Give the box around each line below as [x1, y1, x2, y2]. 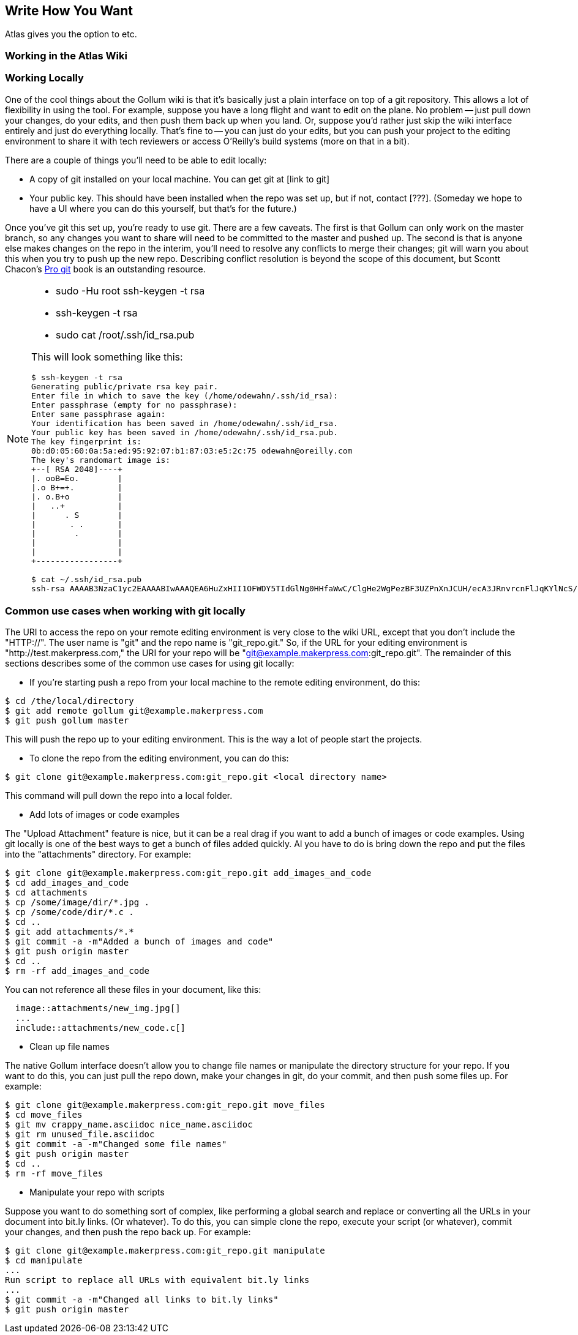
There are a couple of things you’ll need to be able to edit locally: [5, 154, 267, 165]
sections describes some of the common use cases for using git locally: [5, 658, 295, 669]
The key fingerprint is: [31, 436, 142, 446]
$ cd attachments [5, 888, 88, 898]
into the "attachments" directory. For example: [5, 849, 191, 860]
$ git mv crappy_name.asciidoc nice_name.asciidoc [5, 1120, 253, 1130]
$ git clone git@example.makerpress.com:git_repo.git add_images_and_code [5, 868, 372, 878]
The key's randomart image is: [31, 455, 171, 465]
